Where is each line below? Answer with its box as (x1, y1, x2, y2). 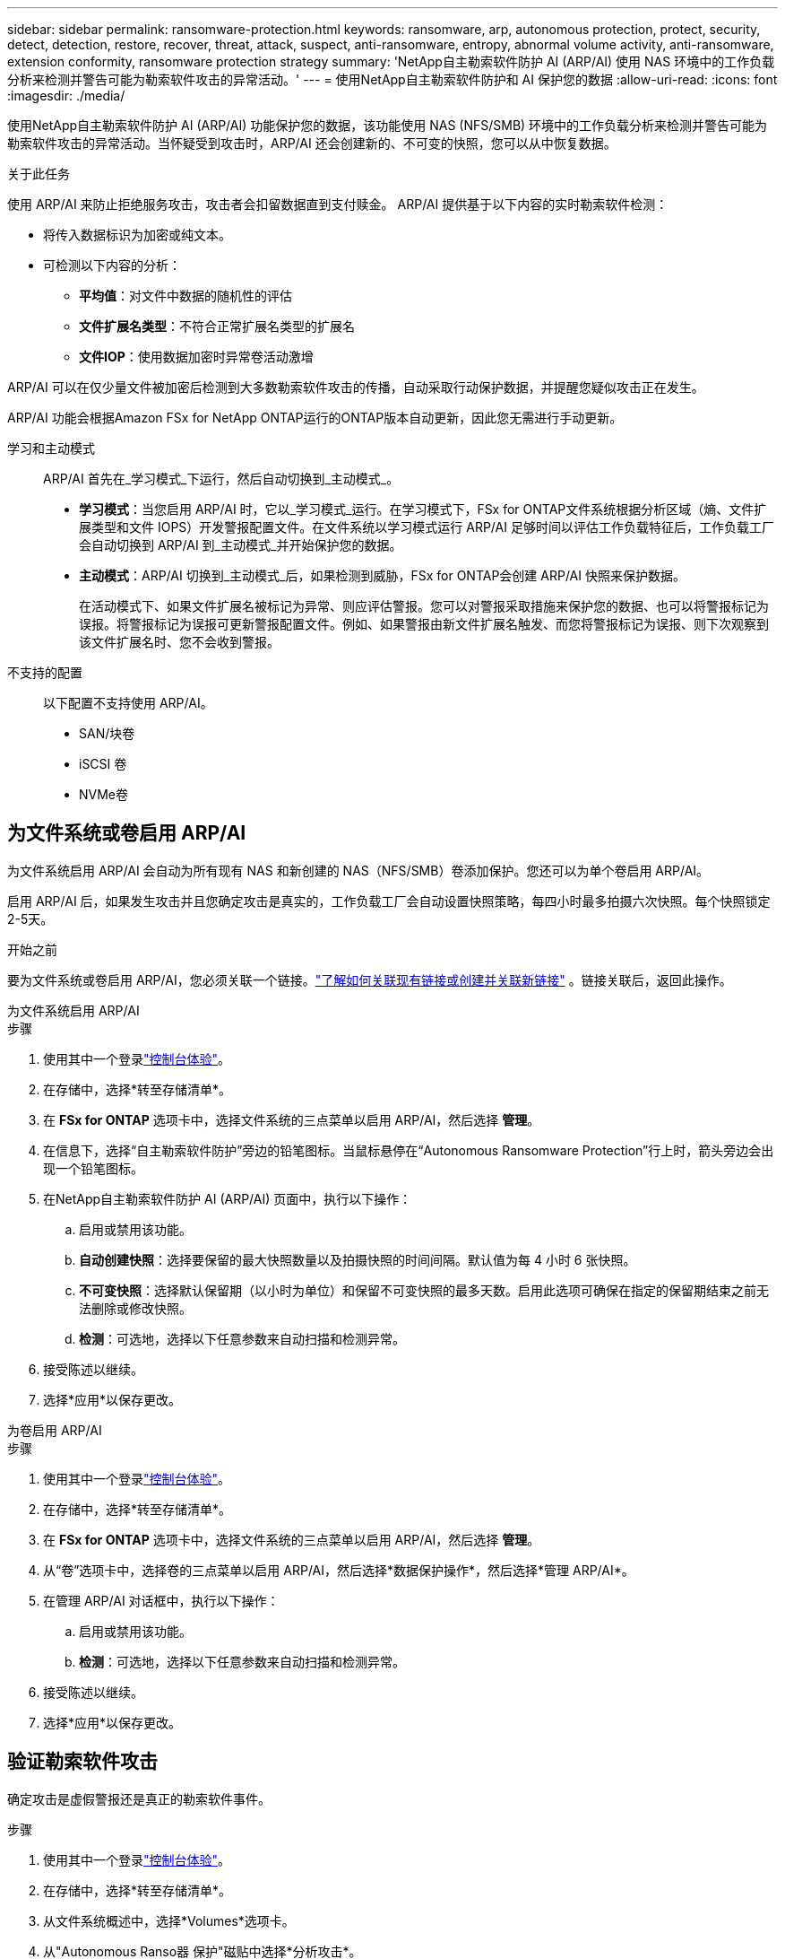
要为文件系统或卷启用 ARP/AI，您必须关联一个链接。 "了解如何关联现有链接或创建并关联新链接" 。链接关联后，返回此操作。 (7, 971, 732, 988)
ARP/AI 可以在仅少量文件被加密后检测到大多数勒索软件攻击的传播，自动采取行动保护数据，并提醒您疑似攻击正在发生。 (7, 379, 704, 395)
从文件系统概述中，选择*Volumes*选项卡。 (43, 1912, 295, 1929)
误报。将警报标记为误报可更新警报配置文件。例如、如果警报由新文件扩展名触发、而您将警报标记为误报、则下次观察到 (79, 616, 769, 631)
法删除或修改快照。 (79, 1300, 192, 1316)
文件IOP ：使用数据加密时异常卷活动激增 (79, 349, 314, 364)
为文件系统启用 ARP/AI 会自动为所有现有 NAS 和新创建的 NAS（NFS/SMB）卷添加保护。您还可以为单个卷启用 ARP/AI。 (7, 862, 710, 878)
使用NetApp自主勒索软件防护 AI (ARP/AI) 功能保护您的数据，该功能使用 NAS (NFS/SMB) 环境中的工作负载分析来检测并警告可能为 (7, 118, 768, 133)
